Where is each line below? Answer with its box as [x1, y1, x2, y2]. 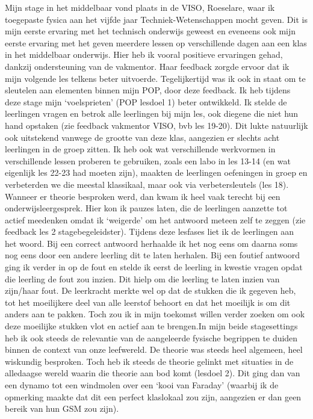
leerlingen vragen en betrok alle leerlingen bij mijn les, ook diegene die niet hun [5, 107, 299, 120]
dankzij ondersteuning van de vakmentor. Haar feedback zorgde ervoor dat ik [5, 60, 290, 72]
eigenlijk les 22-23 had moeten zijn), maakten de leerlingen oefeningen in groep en [5, 166, 308, 179]
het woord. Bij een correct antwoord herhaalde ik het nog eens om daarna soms [5, 237, 298, 249]
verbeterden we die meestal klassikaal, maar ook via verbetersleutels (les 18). [5, 178, 289, 190]
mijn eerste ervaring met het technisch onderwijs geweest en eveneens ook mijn [5, 25, 296, 37]
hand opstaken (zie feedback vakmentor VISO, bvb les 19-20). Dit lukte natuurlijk [5, 119, 308, 131]
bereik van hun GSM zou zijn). [5, 402, 119, 415]
